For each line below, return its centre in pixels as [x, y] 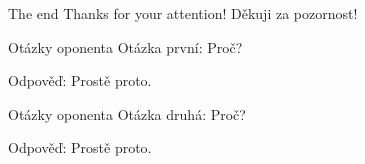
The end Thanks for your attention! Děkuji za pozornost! [183, 13]
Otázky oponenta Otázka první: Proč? [125, 46]
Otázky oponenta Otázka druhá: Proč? [127, 113]
